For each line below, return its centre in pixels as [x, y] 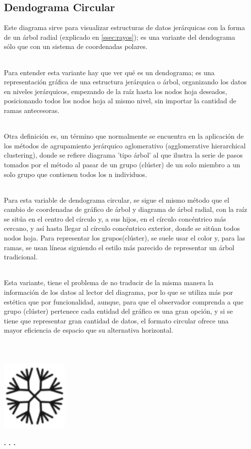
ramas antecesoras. [32, 110]
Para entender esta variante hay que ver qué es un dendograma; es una [109, 72]
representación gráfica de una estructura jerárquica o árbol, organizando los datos [125, 82]
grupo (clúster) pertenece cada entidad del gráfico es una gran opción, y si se [118, 311]
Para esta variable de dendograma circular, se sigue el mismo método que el [117, 200]
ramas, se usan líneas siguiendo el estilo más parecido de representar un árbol [119, 247]
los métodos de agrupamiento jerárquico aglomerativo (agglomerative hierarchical [125, 145]
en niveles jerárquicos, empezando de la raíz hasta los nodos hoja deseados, [116, 91]
